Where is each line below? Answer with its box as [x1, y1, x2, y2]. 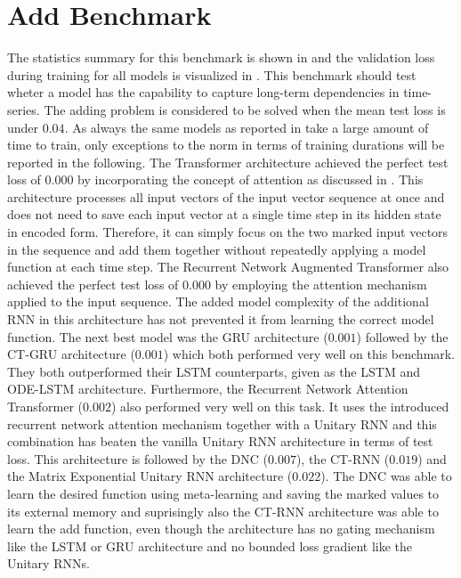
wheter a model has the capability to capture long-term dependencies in [7, 83, 400, 102]
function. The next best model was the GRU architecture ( [7, 327, 328, 346]
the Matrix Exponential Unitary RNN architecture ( [7, 467, 293, 485]
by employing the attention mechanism [214, 274, 427, 293]
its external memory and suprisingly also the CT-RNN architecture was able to [7, 501, 439, 520]
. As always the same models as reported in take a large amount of [64, 118, 429, 136]
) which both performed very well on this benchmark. [163, 345, 456, 363]
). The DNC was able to [320, 467, 452, 485]
